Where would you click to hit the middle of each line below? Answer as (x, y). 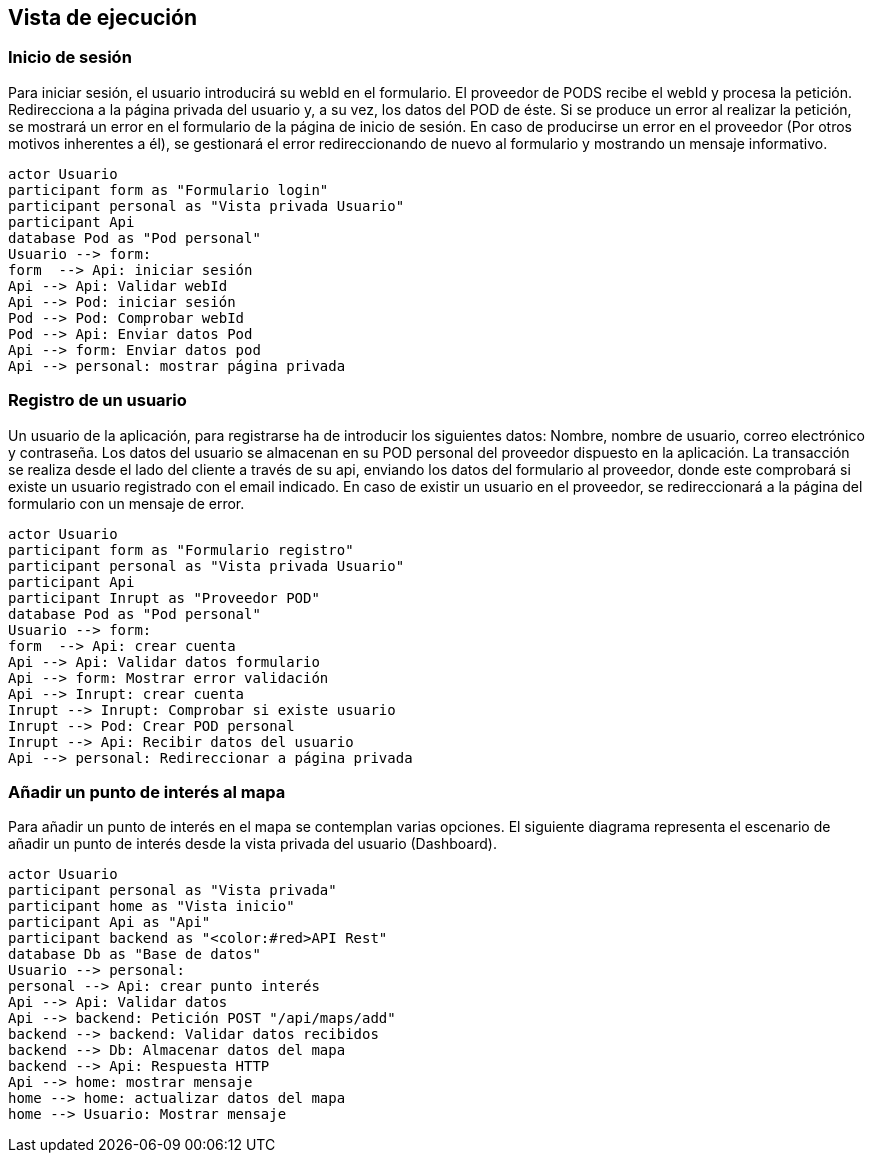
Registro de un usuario (97, 400)
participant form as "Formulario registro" (181, 549)
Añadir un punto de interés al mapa (147, 791)
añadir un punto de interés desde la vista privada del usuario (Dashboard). (252, 844)
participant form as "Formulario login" (168, 189)
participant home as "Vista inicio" (151, 906)
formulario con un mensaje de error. (126, 503)
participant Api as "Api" (109, 922)
